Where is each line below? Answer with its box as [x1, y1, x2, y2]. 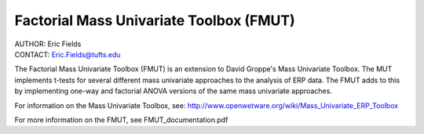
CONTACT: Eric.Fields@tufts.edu [14, 49, 121, 59]
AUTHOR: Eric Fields [14, 39, 82, 49]
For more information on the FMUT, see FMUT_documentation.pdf [14, 114, 228, 125]
